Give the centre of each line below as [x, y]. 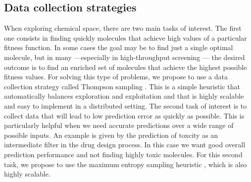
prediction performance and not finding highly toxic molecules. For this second [123, 154]
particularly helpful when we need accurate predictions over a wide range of [119, 125]
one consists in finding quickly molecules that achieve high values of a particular [125, 37]
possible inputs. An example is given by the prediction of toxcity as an [111, 135]
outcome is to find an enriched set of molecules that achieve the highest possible [125, 67]
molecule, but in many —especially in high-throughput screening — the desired [125, 57]
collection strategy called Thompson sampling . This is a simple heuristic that [122, 86]
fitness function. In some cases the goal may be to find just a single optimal [119, 47]
